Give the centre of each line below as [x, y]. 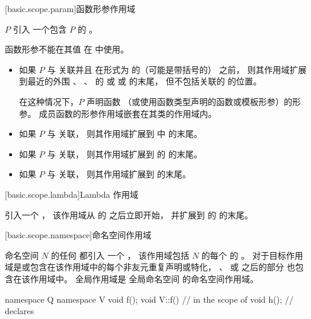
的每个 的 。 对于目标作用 [252, 255]
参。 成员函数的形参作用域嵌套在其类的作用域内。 [118, 113]
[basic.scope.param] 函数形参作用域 [70, 8]
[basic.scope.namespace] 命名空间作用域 [78, 235]
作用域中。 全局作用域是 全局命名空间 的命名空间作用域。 [144, 278]
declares [20, 311]
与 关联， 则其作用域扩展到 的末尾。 [119, 174]
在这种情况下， [49, 101]
